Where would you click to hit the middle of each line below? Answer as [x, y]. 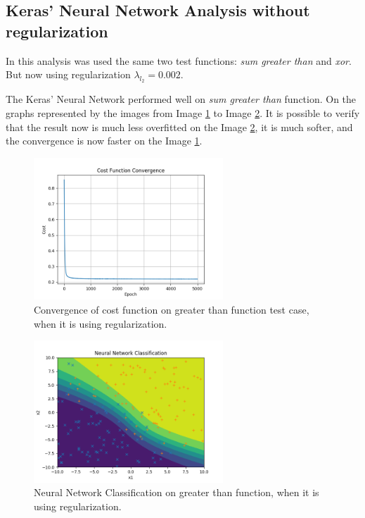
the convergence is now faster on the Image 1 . [104, 141]
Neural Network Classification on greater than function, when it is [177, 492]
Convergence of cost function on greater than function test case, [172, 309]
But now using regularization [68, 74]
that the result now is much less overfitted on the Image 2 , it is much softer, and [179, 127]
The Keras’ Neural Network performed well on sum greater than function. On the [181, 99]
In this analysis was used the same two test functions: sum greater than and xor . [179, 60]
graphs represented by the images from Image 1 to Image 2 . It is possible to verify [183, 112]
